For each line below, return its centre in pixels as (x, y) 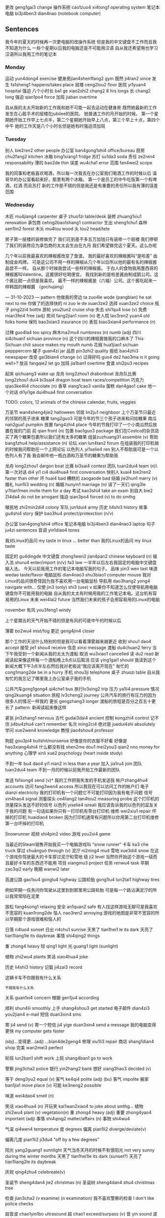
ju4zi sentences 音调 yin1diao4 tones (42, 530)
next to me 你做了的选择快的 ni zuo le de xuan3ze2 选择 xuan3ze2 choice (79, 303)
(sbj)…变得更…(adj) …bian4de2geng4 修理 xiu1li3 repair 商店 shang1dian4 (80, 1041)
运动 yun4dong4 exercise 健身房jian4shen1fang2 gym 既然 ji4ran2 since (78, 78)
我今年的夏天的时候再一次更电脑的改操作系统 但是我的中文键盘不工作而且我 (81, 41)
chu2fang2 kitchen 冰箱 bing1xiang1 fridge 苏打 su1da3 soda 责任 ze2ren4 (80, 156)
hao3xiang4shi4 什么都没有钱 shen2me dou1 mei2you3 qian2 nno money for (82, 747)
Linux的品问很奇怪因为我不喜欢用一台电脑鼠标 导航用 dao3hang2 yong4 (78, 581)
